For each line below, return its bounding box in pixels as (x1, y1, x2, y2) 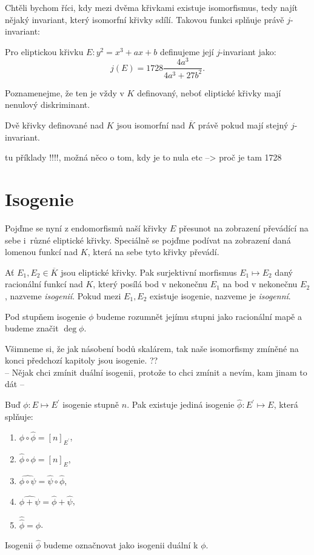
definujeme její (159, 45, 214, 58)
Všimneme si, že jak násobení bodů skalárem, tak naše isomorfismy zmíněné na (5, 342, 299, 354)
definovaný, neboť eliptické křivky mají (137, 86, 281, 99)
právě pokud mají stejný (198, 119, 289, 131)
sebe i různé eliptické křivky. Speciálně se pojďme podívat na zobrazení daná (5, 233, 291, 246)
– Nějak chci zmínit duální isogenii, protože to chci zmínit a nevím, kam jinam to (5, 365, 307, 378)
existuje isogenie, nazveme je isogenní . (150, 289, 291, 302)
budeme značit (5, 322, 59, 334)
